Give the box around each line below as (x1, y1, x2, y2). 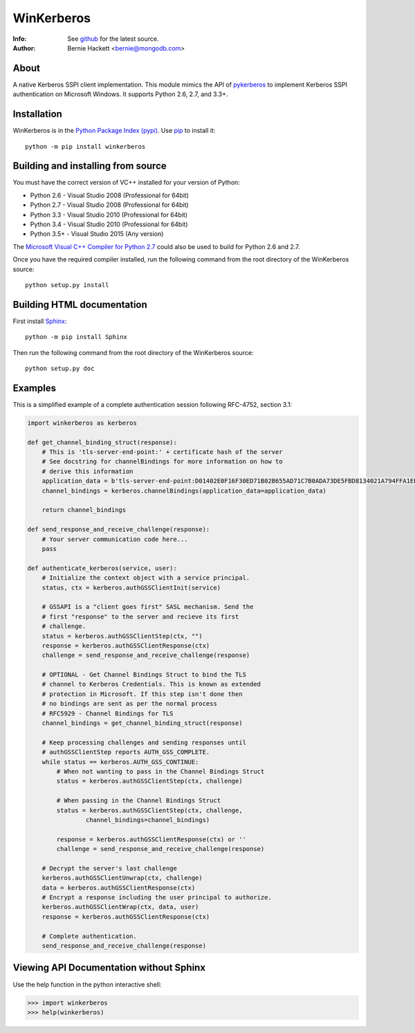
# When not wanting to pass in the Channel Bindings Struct (56, 767, 265, 775)
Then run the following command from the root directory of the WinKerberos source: (12, 348, 254, 356)
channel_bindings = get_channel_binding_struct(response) (41, 720, 243, 727)
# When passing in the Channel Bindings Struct (56, 796, 221, 805)
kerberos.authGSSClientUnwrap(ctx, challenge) (41, 874, 203, 882)
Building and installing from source (12, 160, 167, 172)
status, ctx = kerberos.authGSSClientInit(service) (41, 583, 221, 592)
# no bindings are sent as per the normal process (41, 700, 217, 708)
